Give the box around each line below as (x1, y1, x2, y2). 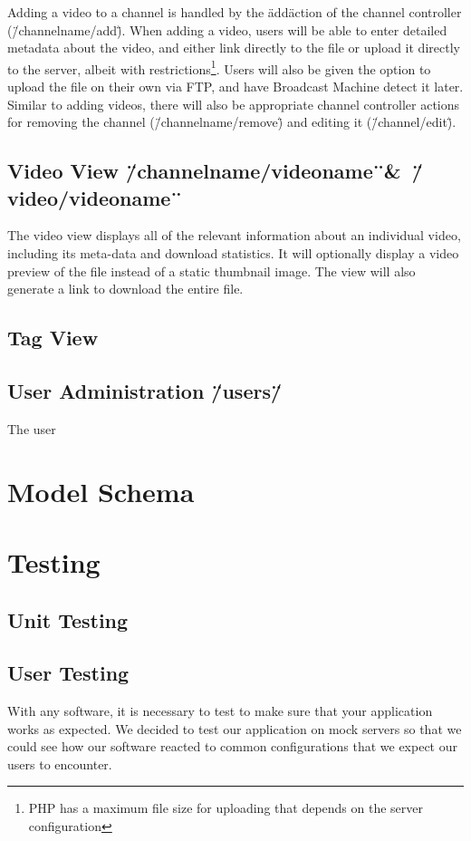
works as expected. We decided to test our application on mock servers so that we (7, 719, 462, 738)
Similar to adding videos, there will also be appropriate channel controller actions (7, 94, 460, 113)
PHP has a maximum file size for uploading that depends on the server (28, 798, 423, 817)
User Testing (7, 659, 130, 687)
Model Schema (7, 472, 195, 509)
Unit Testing (7, 605, 129, 633)
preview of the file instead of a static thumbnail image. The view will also (7, 261, 416, 280)
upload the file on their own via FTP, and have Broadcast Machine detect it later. (7, 77, 464, 96)
